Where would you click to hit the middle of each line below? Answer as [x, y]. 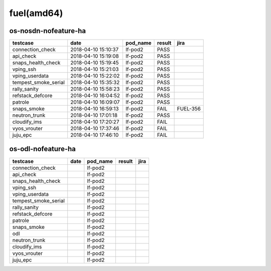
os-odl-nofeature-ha [43, 149]
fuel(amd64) [36, 13]
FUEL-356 [189, 109]
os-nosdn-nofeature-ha [48, 31]
